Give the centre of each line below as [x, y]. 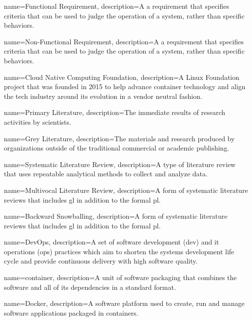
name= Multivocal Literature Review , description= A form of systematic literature [126, 190]
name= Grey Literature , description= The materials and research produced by [119, 138]
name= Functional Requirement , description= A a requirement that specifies [117, 6]
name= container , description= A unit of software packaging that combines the [120, 277]
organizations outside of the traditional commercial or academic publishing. [117, 148]
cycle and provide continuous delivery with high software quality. [101, 261]
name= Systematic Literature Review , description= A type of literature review [120, 164]
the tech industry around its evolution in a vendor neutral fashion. [103, 96]
